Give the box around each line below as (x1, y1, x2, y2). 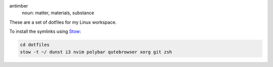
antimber (9, 3, 28, 9)
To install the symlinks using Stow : (9, 28, 81, 35)
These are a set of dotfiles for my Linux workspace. (9, 19, 117, 25)
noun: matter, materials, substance (22, 10, 95, 16)
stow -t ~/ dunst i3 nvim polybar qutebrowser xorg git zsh (20, 49, 172, 55)
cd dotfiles (20, 42, 50, 48)
